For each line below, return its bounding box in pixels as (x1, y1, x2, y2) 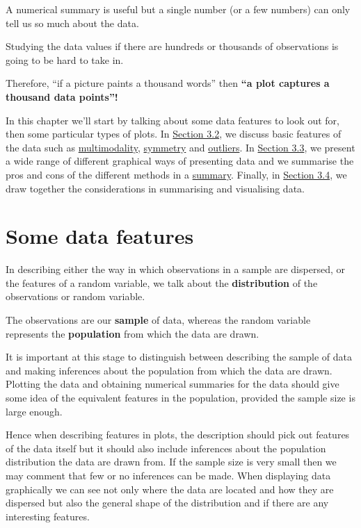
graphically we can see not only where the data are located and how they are (6, 481, 334, 496)
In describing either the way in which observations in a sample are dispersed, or (6, 262, 345, 277)
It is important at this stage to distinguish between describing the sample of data (6, 349, 352, 364)
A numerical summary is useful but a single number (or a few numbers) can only (6, 2, 351, 16)
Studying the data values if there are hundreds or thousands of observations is (6, 39, 339, 53)
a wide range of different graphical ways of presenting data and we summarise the (6, 154, 354, 168)
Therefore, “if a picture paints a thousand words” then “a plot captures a (6, 76, 330, 90)
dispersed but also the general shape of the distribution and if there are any (6, 495, 329, 510)
